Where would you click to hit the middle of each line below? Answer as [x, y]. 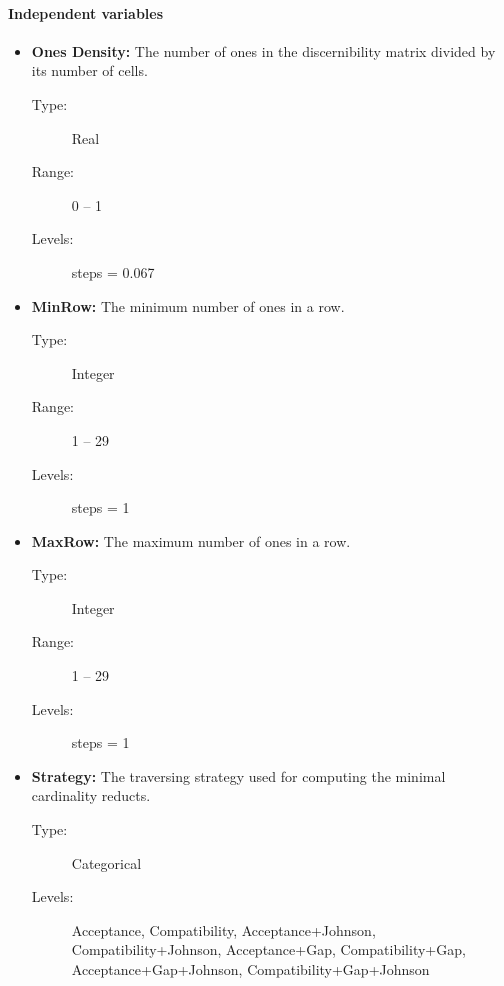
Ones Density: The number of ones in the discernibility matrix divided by [263, 50]
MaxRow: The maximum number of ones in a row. [191, 540]
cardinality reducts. [91, 795]
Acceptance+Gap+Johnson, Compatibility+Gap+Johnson [250, 969]
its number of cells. [89, 70]
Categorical [106, 862]
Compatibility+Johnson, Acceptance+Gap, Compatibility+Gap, [268, 949]
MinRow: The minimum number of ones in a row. [188, 305]
